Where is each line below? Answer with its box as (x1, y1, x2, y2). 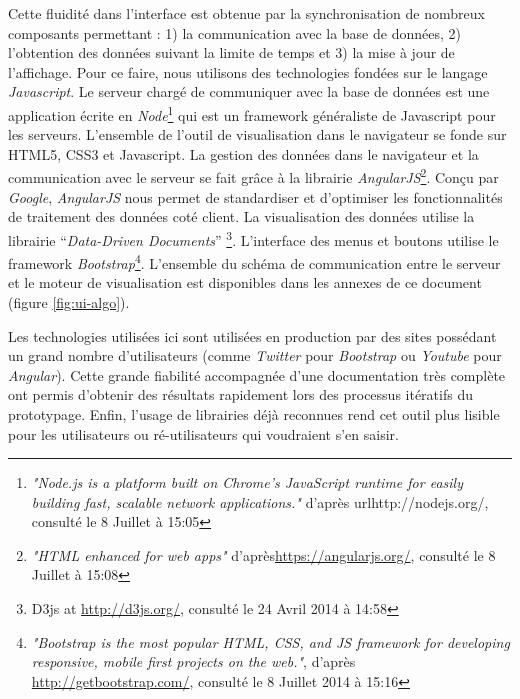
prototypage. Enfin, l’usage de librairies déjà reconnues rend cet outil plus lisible (8, 403, 500, 424)
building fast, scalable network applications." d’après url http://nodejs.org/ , (31, 491, 489, 512)
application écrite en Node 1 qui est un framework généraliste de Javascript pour (8, 101, 496, 125)
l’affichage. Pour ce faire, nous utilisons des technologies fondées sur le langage (8, 61, 488, 82)
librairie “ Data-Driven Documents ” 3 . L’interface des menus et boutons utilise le (8, 226, 499, 250)
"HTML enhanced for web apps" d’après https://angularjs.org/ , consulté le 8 (31, 544, 496, 565)
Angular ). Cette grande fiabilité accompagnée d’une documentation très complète (8, 364, 506, 385)
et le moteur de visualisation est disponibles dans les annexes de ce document (8, 272, 482, 293)
